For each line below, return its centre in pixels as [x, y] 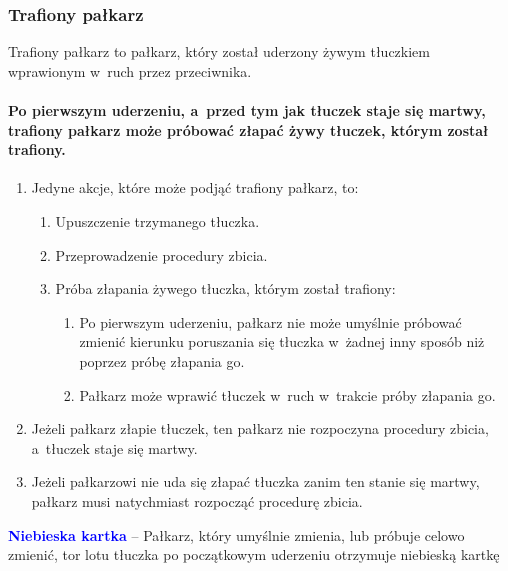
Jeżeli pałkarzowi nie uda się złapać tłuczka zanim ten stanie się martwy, [255, 481]
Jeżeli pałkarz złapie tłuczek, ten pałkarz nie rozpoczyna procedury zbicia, [260, 428]
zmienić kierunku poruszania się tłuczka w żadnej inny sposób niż [282, 341]
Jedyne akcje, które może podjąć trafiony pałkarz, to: [195, 187]
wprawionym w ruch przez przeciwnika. [130, 70]
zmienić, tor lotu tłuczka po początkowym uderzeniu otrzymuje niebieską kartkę [254, 554]
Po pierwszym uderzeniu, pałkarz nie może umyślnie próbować [270, 321]
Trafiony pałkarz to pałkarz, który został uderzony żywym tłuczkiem [219, 51]
